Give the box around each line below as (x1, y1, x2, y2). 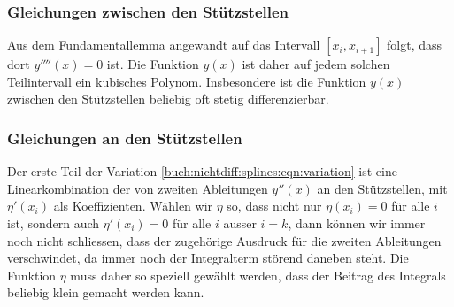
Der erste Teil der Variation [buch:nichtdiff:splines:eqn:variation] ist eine (7, 162, 397, 180)
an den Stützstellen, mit (317, 179, 448, 197)
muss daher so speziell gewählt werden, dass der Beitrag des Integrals (70, 265, 446, 284)
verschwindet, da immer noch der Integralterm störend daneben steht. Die (7, 249, 409, 267)
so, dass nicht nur (227, 196, 322, 215)
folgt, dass (387, 35, 442, 54)
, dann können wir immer (288, 214, 426, 232)
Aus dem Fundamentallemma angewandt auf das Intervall (7, 35, 320, 54)
